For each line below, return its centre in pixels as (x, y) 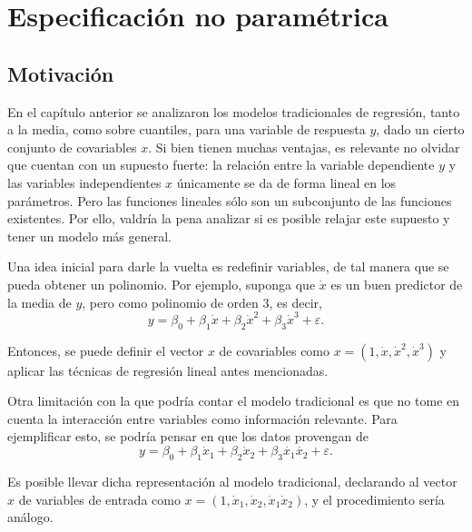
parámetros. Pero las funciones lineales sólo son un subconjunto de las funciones (230, 200)
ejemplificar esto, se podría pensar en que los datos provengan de (188, 436)
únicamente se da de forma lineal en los (286, 182)
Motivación (61, 73)
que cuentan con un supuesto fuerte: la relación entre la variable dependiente (221, 165)
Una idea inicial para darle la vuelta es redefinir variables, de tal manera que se (228, 266)
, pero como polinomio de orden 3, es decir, (202, 302)
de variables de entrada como (99, 499)
